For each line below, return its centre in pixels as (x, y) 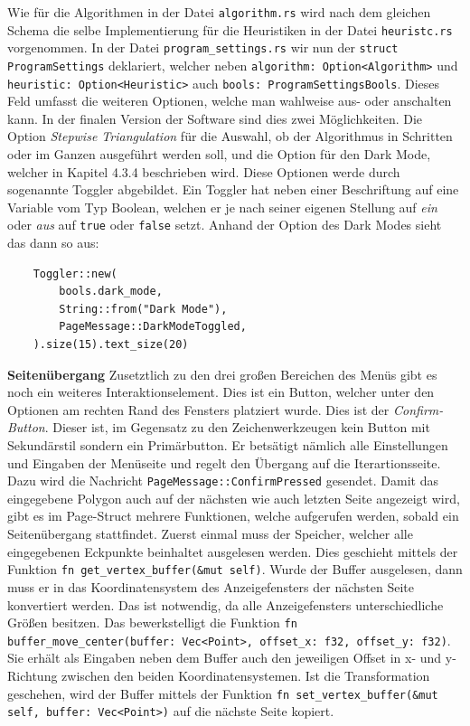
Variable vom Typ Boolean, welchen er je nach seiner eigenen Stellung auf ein (222, 207)
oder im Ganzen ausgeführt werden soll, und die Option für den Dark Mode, (219, 154)
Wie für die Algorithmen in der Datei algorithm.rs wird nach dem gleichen (219, 12)
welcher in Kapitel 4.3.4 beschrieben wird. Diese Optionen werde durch (204, 171)
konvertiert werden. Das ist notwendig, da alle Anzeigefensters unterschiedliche (226, 604)
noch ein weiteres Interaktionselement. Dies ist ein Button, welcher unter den (221, 392)
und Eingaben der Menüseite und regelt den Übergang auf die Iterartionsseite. (224, 462)
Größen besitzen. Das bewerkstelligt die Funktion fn (152, 622)
